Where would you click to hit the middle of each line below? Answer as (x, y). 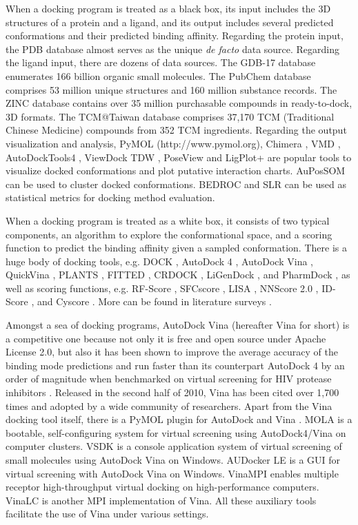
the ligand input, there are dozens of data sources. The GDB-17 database (161, 62)
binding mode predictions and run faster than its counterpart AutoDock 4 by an (175, 365)
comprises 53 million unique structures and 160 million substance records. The (171, 89)
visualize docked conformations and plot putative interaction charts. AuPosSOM (176, 171)
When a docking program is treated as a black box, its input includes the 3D (168, 8)
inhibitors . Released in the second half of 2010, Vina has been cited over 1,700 (172, 392)
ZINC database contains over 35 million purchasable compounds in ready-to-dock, (179, 103)
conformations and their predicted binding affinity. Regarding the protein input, (175, 35)
